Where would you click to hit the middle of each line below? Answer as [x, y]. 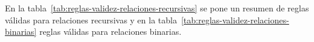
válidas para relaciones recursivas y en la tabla [91, 19]
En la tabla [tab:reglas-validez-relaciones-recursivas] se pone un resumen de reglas [157, 8]
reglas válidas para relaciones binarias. [110, 31]
